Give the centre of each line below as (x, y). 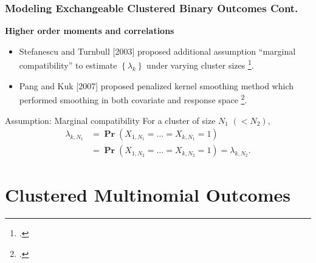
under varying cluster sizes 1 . (200, 64)
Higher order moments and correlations (90, 31)
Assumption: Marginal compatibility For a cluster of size (110, 120)
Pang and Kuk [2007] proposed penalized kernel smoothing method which (156, 85)
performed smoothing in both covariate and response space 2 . (133, 99)
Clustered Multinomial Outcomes (148, 195)
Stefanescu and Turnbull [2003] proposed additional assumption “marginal (157, 51)
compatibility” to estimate (68, 65)
